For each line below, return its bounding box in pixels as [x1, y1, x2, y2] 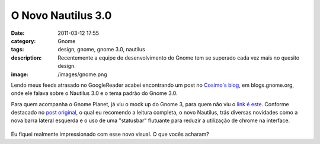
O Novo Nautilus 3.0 [11, 9, 112, 22]
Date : [11, 30, 25, 37]
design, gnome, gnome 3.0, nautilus [57, 46, 145, 53]
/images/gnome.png [57, 71, 107, 78]
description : [11, 54, 42, 61]
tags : [11, 46, 24, 53]
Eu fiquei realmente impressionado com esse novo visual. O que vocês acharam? [11, 130, 210, 138]
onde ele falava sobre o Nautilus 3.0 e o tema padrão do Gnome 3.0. [11, 90, 178, 97]
